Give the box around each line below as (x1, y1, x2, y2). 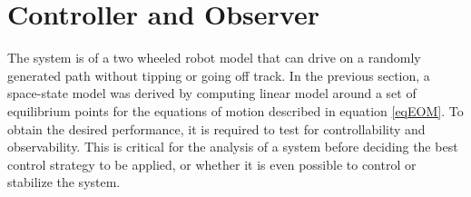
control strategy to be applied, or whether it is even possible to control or (7, 154, 417, 173)
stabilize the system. (7, 172, 121, 192)
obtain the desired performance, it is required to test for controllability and (7, 119, 426, 138)
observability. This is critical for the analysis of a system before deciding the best (7, 137, 458, 156)
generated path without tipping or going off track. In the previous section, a (7, 65, 430, 84)
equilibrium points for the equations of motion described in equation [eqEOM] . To (7, 101, 464, 120)
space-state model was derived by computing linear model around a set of (7, 84, 417, 103)
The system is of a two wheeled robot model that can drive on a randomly (7, 48, 421, 67)
